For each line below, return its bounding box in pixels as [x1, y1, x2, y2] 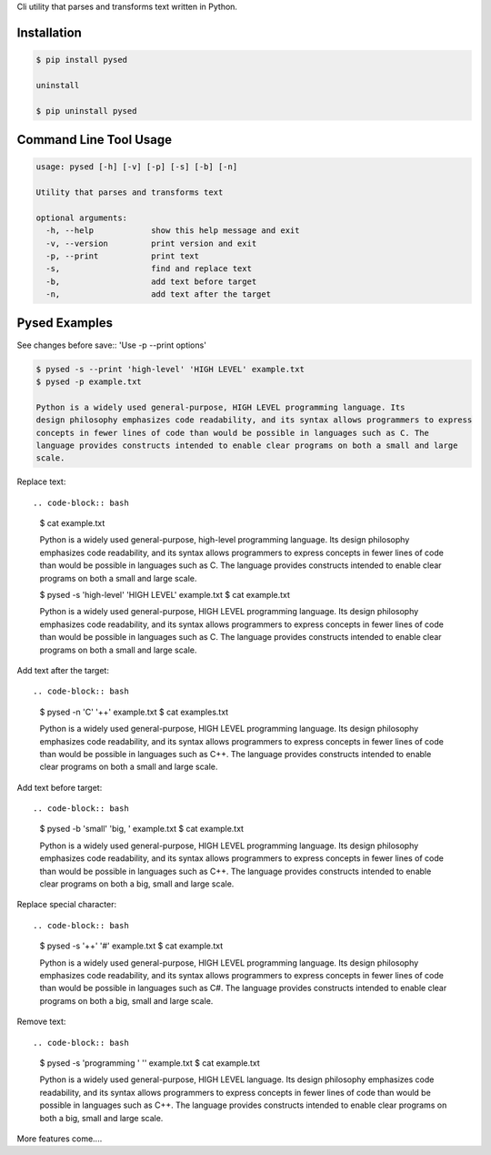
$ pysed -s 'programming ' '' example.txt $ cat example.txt [39, 1057, 261, 1069]
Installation [16, 25, 82, 40]
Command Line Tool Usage [16, 132, 173, 147]
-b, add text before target [45, 276, 257, 287]
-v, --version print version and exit [45, 238, 257, 248]
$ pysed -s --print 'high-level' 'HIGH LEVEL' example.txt [35, 364, 305, 374]
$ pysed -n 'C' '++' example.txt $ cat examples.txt [39, 706, 229, 717]
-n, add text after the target [45, 289, 272, 299]
